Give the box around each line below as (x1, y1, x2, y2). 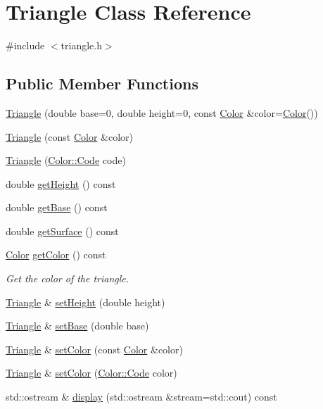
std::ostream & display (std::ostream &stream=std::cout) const (6, 389, 277, 404)
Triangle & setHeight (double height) (6, 294, 165, 309)
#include (6, 38, 45, 53)
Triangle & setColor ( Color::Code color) (6, 365, 177, 380)
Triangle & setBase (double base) (6, 318, 149, 333)
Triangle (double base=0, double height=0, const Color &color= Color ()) (6, 105, 318, 120)
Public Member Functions (6, 73, 198, 94)
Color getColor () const (6, 247, 106, 262)
